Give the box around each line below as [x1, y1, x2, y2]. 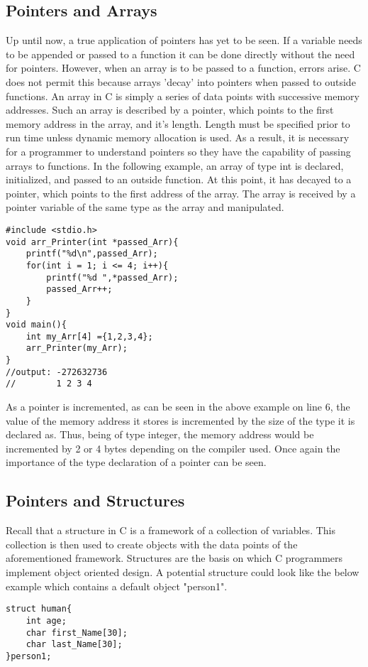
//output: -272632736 [6, 367, 108, 377]
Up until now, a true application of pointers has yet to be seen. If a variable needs [6, 33, 362, 48]
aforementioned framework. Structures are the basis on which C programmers [6, 551, 343, 565]
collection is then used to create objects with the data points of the [6, 536, 298, 551]
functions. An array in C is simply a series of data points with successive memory [6, 88, 359, 103]
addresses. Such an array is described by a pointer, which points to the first [6, 102, 334, 117]
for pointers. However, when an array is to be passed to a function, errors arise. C [6, 60, 361, 75]
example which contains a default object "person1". [6, 578, 228, 593]
